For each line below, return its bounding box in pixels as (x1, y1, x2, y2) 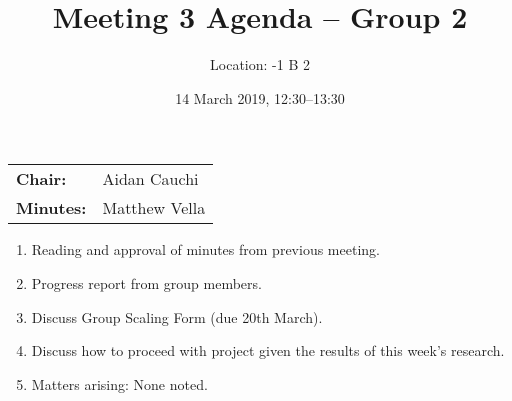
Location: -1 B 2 (210, 54, 310, 75)
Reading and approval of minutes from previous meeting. (31, 239, 380, 260)
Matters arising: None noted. (31, 373, 208, 394)
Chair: (16, 167, 67, 191)
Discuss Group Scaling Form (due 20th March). (31, 306, 323, 327)
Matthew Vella (102, 196, 206, 220)
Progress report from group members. (31, 272, 262, 293)
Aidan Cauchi (102, 167, 199, 191)
